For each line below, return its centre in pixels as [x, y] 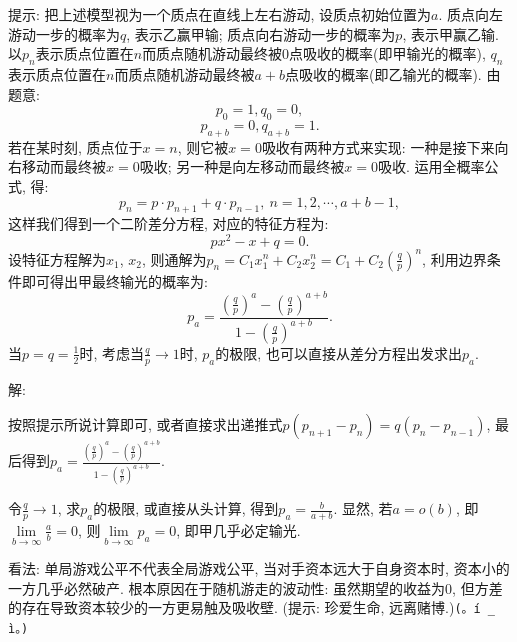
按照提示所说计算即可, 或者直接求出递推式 [145, 424]
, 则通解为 [174, 258]
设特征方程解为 [57, 258]
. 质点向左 [471, 14]
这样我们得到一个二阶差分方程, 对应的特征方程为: [168, 223]
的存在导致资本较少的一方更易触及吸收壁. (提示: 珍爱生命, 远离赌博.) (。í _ [251, 607]
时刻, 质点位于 [96, 146]
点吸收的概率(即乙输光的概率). [383, 73]
